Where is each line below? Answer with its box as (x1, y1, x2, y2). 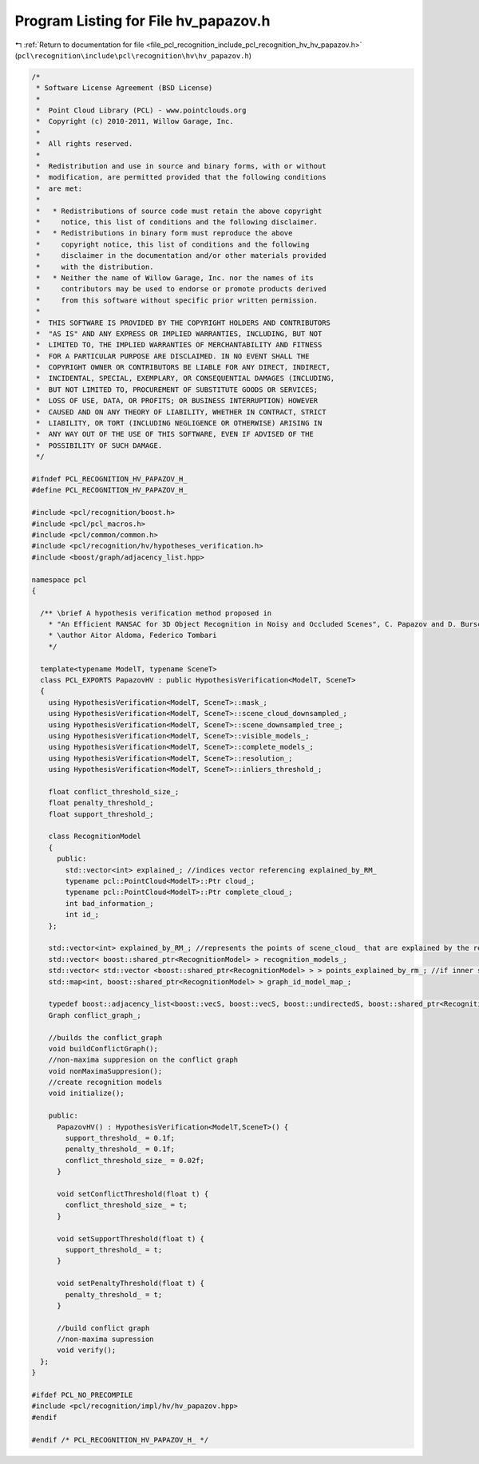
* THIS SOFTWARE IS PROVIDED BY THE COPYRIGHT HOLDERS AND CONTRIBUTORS (36, 318, 331, 327)
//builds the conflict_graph (48, 1033, 163, 1042)
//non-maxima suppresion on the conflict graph (48, 1055, 239, 1065)
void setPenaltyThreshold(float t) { (57, 1279, 205, 1288)
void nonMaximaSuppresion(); (48, 1066, 163, 1075)
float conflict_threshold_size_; (48, 787, 180, 796)
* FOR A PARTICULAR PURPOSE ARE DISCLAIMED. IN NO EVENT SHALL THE (36, 351, 310, 361)
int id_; (65, 910, 100, 920)
